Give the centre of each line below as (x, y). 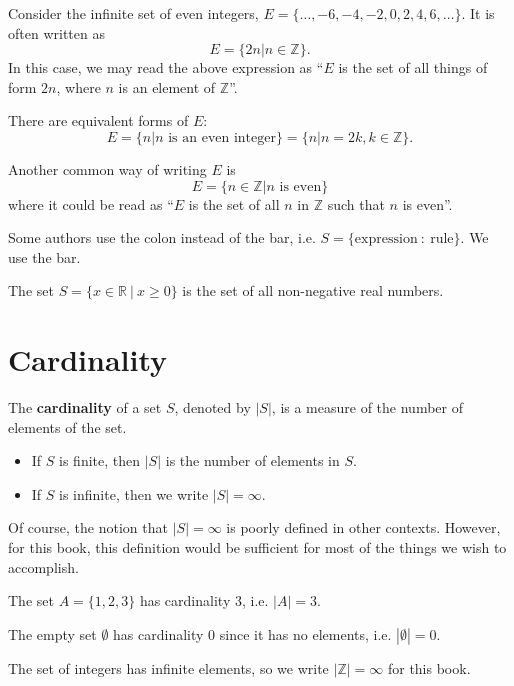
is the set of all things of (413, 67)
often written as (56, 32)
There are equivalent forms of (98, 120)
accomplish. (43, 566)
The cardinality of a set (85, 407)
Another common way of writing (107, 168)
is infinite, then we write (134, 493)
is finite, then (100, 460)
